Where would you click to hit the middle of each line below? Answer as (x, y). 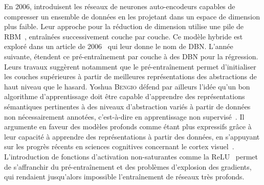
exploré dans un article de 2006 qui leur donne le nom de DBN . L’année (119, 46)
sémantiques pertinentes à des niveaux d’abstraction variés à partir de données (127, 106)
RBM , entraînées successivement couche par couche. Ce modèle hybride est (124, 36)
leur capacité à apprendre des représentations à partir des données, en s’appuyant (132, 136)
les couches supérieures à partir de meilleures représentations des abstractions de (130, 76)
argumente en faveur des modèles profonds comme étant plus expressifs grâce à (128, 126)
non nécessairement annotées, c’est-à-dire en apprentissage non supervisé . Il (124, 116)
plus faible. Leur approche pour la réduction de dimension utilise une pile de (124, 26)
